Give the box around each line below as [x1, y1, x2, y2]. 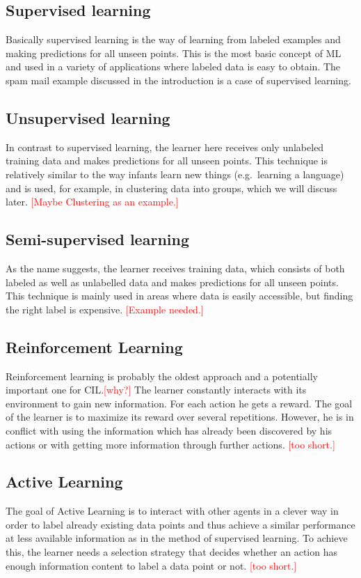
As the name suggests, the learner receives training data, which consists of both [6, 260, 345, 275]
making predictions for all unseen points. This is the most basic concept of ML [6, 45, 342, 60]
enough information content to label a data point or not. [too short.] [6, 558, 297, 572]
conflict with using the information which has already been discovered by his [6, 423, 332, 437]
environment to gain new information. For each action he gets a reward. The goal [6, 396, 353, 410]
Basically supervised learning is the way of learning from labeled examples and [6, 32, 341, 47]
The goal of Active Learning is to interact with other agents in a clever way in [6, 503, 339, 518]
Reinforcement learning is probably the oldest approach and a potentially [6, 368, 318, 383]
